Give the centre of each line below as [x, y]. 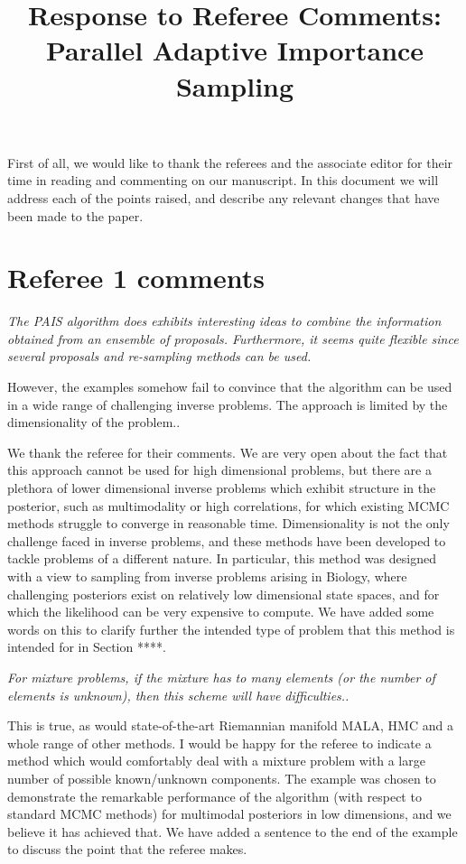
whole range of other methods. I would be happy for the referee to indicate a [219, 743]
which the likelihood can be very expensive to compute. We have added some [221, 612]
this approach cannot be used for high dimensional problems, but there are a [219, 470]
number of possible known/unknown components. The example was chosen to [222, 778]
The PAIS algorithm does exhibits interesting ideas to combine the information [224, 321]
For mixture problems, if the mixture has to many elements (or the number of [221, 677]
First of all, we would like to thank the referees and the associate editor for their [230, 162]
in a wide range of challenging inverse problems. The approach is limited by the [228, 404]
